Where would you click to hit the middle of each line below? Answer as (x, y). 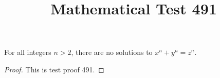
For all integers (28, 52)
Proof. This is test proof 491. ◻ (54, 69)
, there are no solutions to (112, 52)
